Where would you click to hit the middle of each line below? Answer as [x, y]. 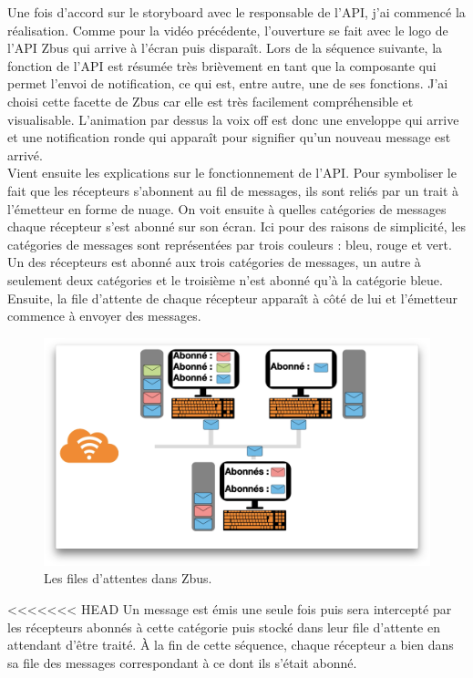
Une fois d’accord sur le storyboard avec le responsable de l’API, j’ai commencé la [236, 12]
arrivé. [25, 154]
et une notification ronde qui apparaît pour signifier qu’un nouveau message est [229, 137]
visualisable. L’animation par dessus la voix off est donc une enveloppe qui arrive [233, 119]
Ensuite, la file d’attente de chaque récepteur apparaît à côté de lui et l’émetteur [232, 298]
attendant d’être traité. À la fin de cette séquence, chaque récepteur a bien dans [231, 645]
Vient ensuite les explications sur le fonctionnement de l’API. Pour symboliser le [232, 173]
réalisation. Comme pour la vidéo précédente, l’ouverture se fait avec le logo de [228, 30]
